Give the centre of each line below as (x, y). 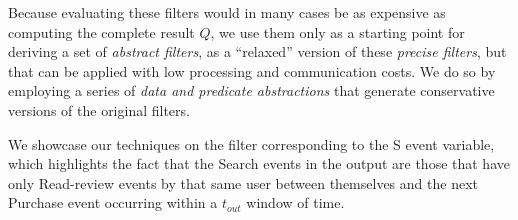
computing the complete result (101, 31)
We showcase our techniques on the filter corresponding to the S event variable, (251, 143)
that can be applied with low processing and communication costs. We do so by (252, 70)
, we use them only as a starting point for (337, 31)
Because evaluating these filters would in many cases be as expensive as (227, 12)
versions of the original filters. (99, 109)
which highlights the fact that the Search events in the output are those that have (259, 163)
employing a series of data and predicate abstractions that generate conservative (251, 90)
